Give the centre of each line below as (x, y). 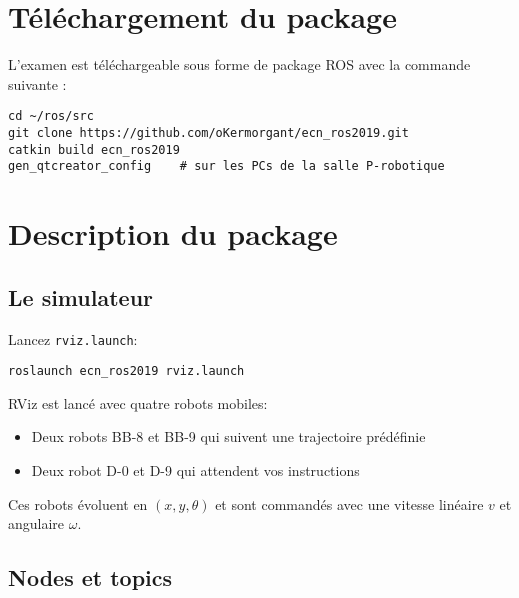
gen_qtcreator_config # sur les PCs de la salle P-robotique (226, 166)
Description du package (173, 233)
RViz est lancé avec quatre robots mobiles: (138, 402)
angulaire (36, 523)
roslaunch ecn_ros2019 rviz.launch (126, 371)
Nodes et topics (90, 577)
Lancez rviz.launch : (73, 338)
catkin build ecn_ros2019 (94, 149)
